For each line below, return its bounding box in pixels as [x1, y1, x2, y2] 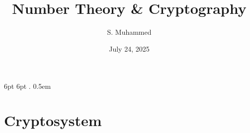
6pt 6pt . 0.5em [4, 81, 51, 91]
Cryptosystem [4, 110, 102, 131]
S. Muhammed [107, 27, 152, 37]
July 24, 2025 [109, 43, 150, 54]
